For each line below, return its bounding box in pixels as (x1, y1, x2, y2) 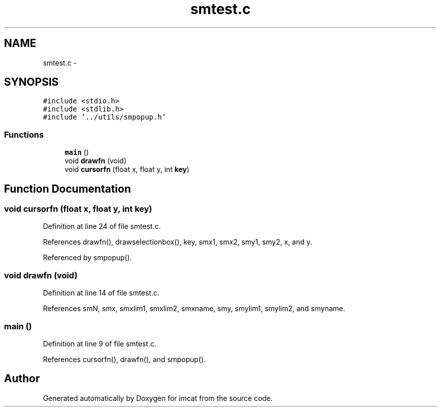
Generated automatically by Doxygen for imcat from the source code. (43, 393, 273, 402)
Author (4, 372, 40, 385)
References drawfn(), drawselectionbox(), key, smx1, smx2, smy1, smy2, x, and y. (43, 238, 313, 247)
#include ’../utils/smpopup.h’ (43, 113, 166, 122)
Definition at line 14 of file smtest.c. (43, 288, 160, 298)
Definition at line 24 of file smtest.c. (43, 222, 161, 231)
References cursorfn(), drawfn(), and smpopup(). (43, 355, 206, 364)
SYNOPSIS (4, 76, 59, 89)
